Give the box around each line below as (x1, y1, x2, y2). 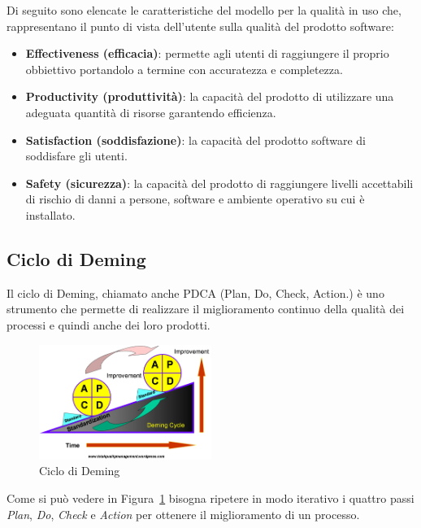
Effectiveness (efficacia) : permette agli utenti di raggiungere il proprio (25, 45, 389, 62)
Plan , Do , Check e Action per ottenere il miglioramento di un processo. (7, 505, 360, 522)
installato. (25, 206, 76, 223)
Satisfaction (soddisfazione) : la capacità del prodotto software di (25, 131, 366, 148)
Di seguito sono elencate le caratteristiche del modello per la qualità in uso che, (7, 2, 401, 18)
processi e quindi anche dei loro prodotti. (7, 316, 210, 333)
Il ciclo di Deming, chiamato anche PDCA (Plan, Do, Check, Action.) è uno (7, 284, 384, 301)
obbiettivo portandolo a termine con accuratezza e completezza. (25, 60, 343, 77)
